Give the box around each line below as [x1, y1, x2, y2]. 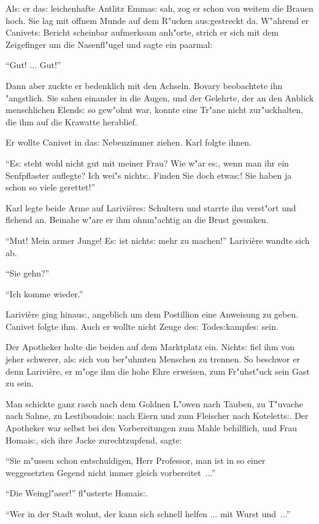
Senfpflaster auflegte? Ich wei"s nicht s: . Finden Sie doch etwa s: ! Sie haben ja [6, 168, 292, 181]
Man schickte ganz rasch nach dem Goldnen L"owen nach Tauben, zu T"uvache [6, 397, 303, 410]
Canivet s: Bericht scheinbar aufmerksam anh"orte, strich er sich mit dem [6, 26, 279, 39]
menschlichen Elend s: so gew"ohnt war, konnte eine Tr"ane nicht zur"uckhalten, [6, 103, 304, 116]
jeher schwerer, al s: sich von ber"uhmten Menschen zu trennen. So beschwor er [6, 353, 300, 366]
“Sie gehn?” [6, 267, 50, 280]
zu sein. [6, 377, 34, 389]
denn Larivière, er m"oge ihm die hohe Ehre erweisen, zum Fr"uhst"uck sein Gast [6, 364, 310, 377]
